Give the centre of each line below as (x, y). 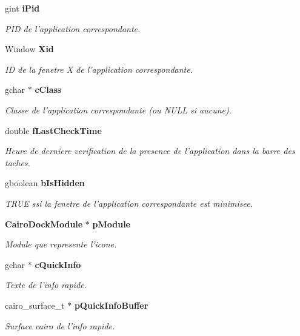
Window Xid (29, 49)
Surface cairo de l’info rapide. (60, 325)
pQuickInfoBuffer (111, 305)
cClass (48, 89)
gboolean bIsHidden (45, 183)
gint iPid (22, 8)
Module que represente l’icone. (61, 244)
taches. (18, 162)
